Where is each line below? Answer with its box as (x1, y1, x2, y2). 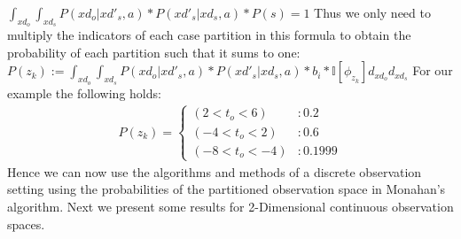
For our (412, 61, 453, 80)
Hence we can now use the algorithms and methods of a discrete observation (7, 162, 422, 181)
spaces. (7, 214, 45, 233)
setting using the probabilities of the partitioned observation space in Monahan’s (7, 180, 446, 198)
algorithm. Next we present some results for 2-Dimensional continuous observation (7, 197, 454, 215)
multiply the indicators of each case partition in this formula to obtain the (7, 26, 411, 44)
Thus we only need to (314, 4, 431, 21)
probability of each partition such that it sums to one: (7, 42, 301, 61)
